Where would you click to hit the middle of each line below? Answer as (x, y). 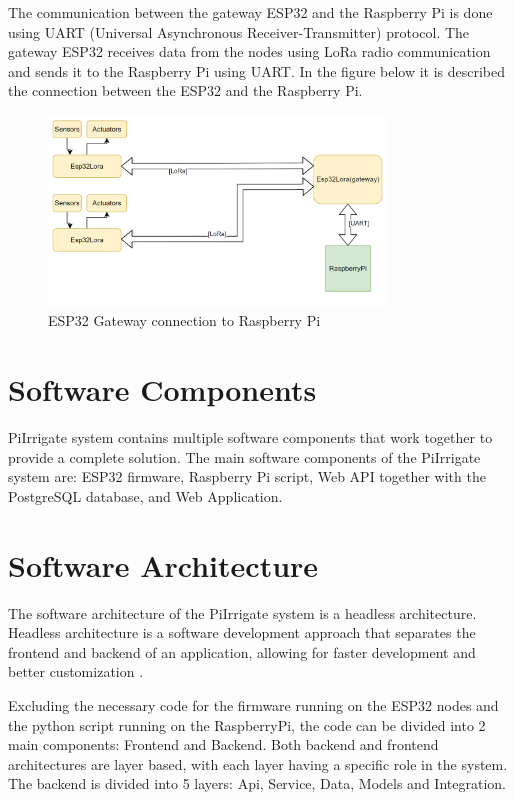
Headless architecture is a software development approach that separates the (242, 632)
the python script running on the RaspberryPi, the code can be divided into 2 (247, 724)
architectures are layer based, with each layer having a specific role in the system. (258, 763)
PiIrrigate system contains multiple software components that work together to (250, 437)
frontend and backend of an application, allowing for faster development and (242, 651)
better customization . (76, 671)
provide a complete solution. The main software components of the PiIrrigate (244, 456)
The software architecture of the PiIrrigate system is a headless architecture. (242, 612)
